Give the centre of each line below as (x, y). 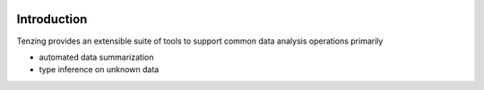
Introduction (52, 19)
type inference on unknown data (99, 70)
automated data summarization (96, 57)
